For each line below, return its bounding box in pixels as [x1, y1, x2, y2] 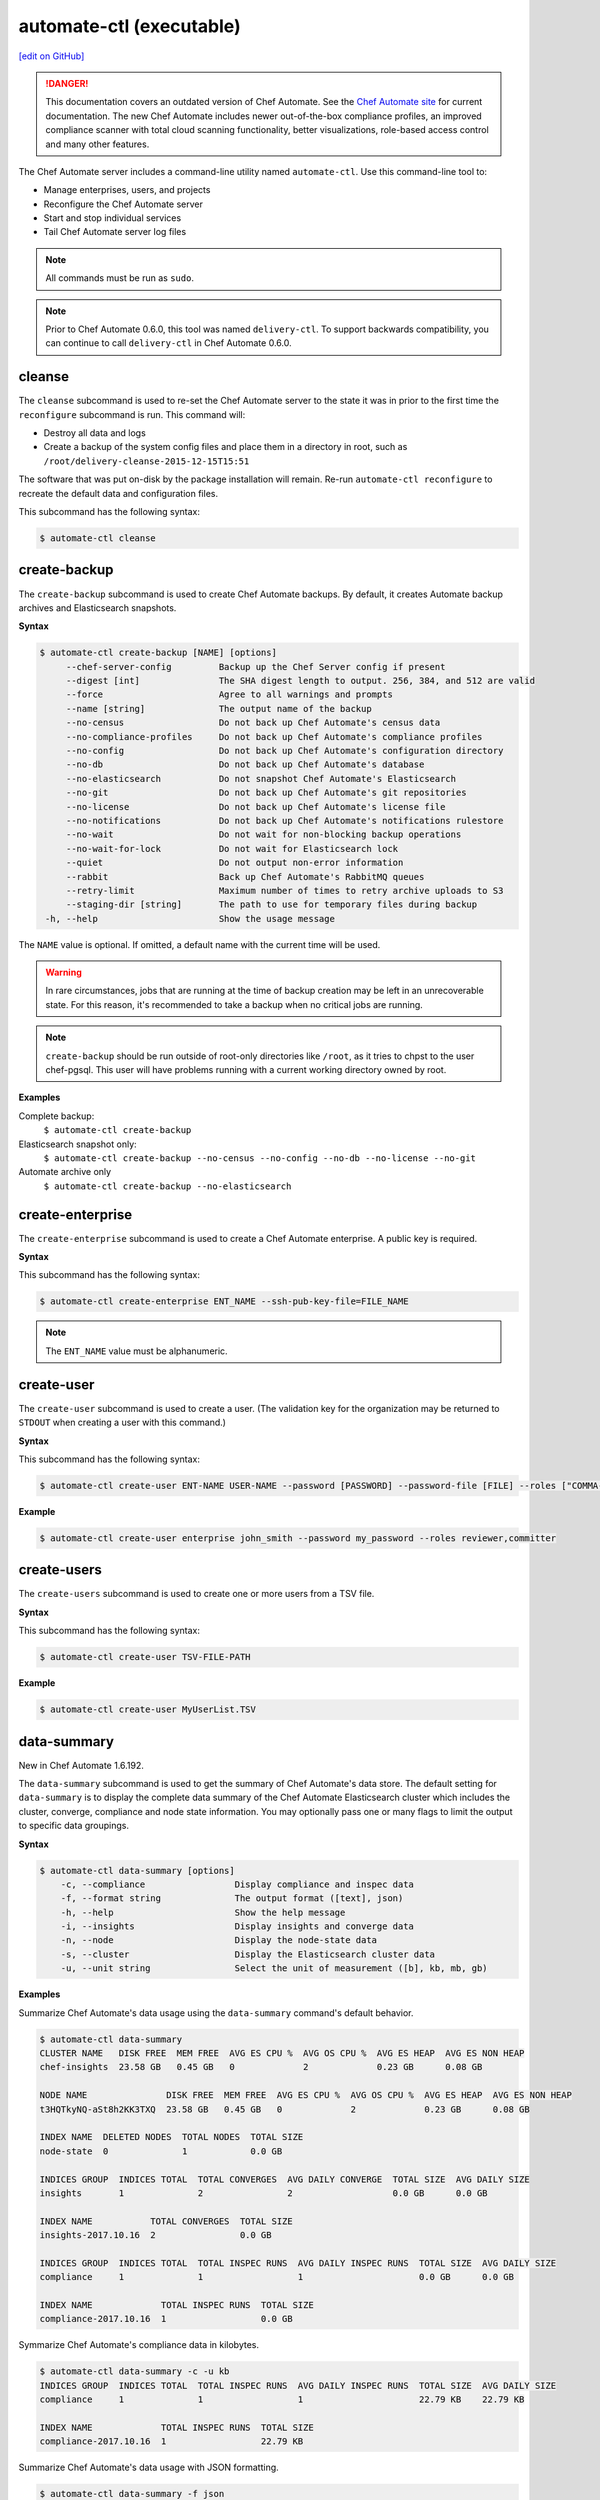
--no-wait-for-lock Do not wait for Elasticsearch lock [65, 843, 399, 854]
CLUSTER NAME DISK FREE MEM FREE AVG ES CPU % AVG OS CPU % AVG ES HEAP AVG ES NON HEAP [39, 2048, 525, 2059]
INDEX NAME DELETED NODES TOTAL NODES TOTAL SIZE [39, 2131, 304, 2143]
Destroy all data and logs [43, 427, 147, 439]
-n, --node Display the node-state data [60, 1935, 378, 1946]
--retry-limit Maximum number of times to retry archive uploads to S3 [65, 885, 504, 896]
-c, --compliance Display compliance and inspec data [60, 1878, 415, 1890]
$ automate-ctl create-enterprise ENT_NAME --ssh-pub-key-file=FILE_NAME [39, 1296, 409, 1307]
